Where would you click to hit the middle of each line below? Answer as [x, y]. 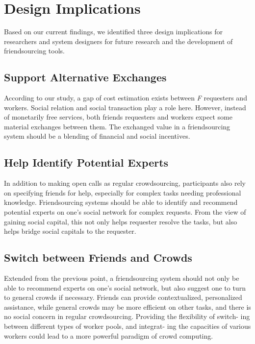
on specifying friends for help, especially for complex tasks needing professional [123, 192]
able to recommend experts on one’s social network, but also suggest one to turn [125, 287]
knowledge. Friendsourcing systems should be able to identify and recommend [121, 202]
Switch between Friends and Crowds [98, 258]
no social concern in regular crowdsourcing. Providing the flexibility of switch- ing [127, 316]
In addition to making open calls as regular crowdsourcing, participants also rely [125, 183]
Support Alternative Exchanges [85, 77]
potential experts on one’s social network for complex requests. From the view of [125, 212]
